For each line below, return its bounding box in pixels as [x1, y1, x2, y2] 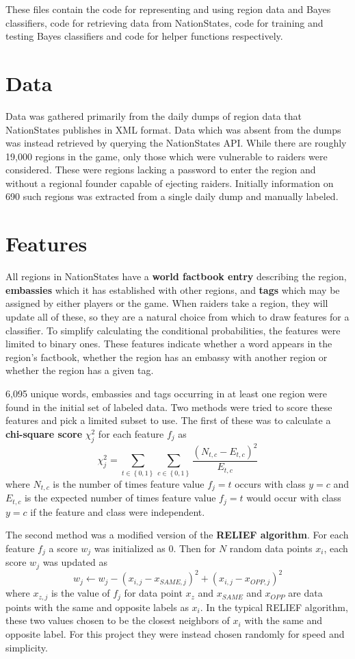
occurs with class [235, 476, 306, 490]
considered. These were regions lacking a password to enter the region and [5, 162, 316, 177]
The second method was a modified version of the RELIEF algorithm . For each [5, 527, 349, 542]
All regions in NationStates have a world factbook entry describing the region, [5, 269, 347, 284]
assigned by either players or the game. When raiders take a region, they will [5, 296, 328, 310]
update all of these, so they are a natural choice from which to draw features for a [5, 309, 350, 323]
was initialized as [94, 540, 166, 555]
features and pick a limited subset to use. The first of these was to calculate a [5, 413, 331, 427]
